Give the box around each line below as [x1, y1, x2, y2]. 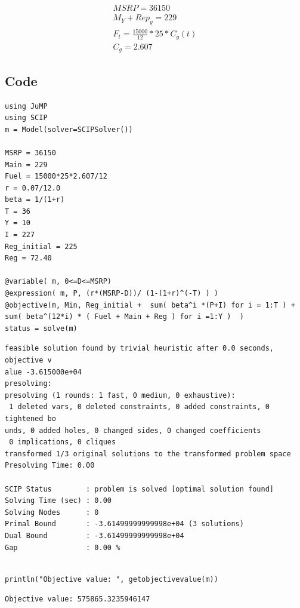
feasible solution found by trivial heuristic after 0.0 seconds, [5, 344, 274, 353]
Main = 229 [5, 160, 48, 169]
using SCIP [5, 113, 48, 122]
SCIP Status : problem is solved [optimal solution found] [5, 484, 274, 493]
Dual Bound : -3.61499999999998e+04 [5, 531, 184, 540]
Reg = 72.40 [5, 254, 52, 263]
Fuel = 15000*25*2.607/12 [5, 172, 107, 181]
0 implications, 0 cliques [9, 438, 116, 447]
